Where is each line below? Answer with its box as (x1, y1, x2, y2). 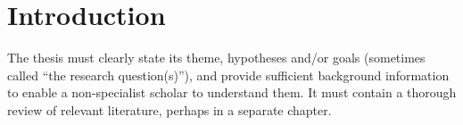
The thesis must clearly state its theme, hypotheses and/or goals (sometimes (7, 48, 426, 67)
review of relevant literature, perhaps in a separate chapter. (7, 100, 332, 119)
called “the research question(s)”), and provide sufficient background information (7, 65, 450, 84)
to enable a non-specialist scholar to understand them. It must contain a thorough (7, 83, 457, 102)
